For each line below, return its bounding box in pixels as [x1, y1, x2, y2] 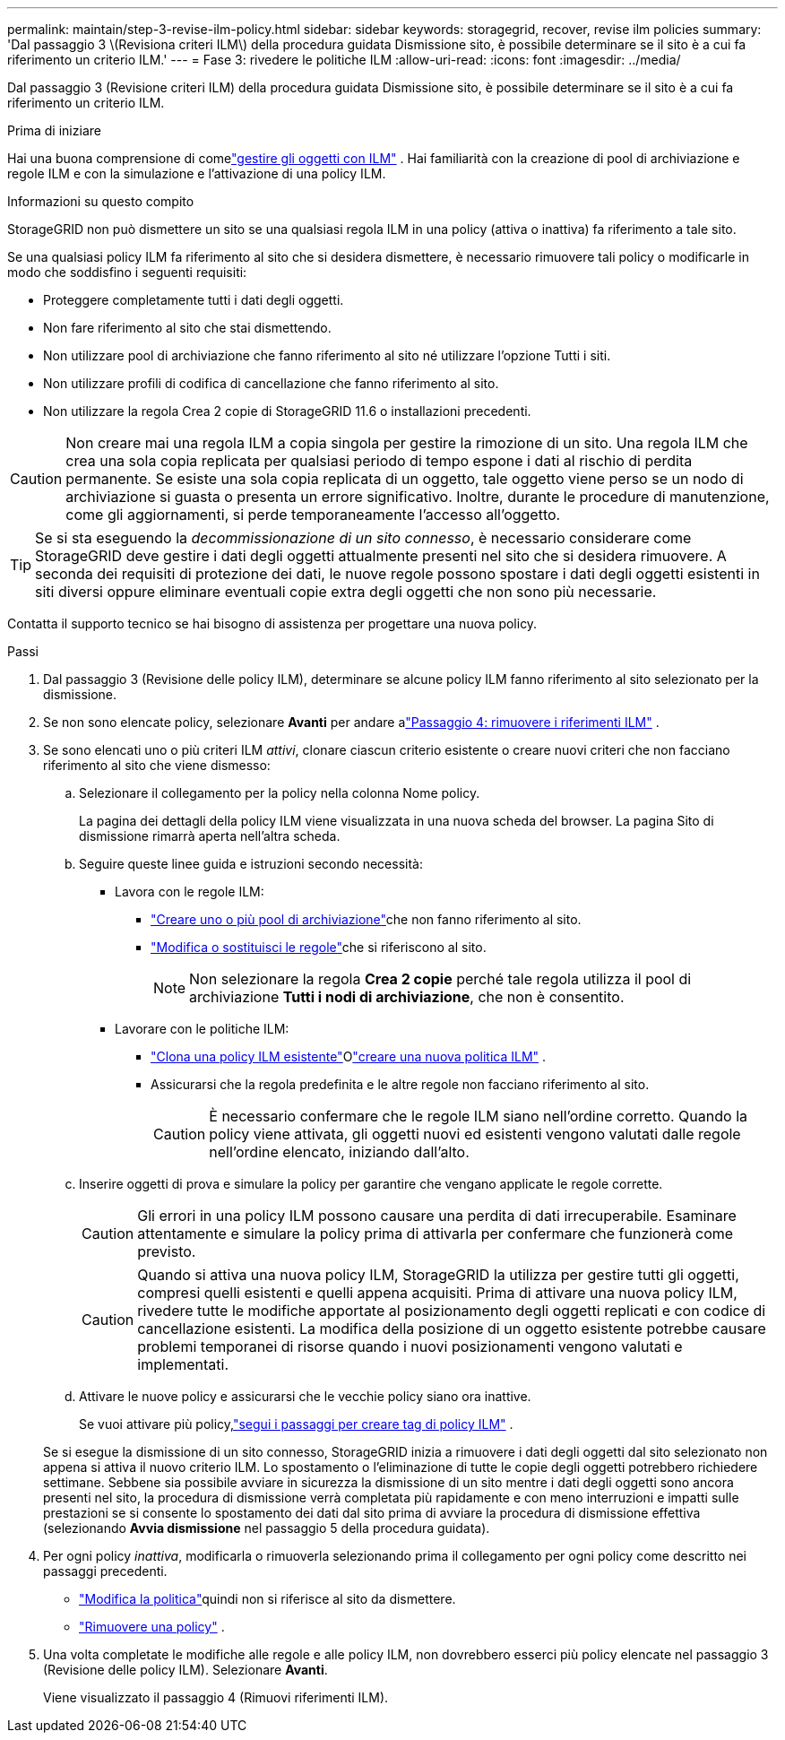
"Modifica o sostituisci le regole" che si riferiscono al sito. [151, 939, 487, 955]
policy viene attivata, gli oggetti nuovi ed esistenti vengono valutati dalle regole [209, 1125, 741, 1143]
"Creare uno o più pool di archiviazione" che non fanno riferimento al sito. [151, 912, 582, 927]
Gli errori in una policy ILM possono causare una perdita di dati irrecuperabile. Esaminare [137, 1207, 737, 1225]
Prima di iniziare [7, 123, 101, 138]
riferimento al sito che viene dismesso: [43, 757, 271, 773]
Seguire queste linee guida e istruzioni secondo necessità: [79, 856, 423, 871]
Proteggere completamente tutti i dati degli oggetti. [43, 292, 344, 307]
